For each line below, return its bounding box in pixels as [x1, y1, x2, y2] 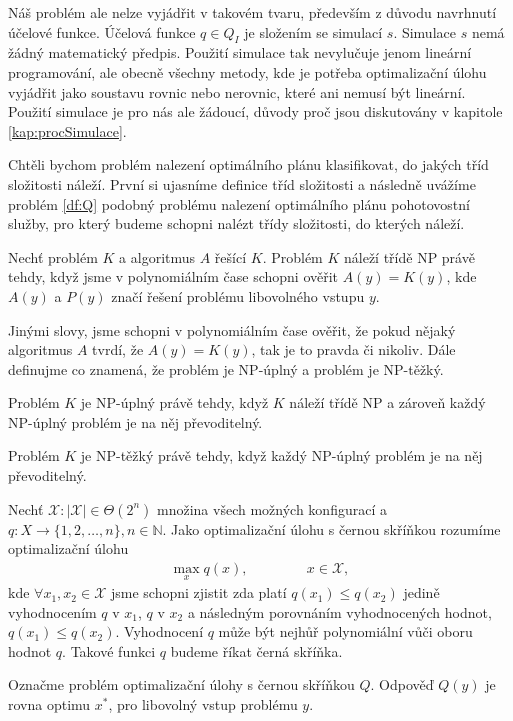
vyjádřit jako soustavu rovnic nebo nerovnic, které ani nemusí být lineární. [8, 81, 466, 102]
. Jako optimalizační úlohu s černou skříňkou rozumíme [162, 518, 501, 539]
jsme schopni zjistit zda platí [110, 582, 287, 603]
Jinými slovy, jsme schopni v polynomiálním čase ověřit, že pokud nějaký [8, 319, 456, 340]
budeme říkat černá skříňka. [170, 640, 343, 661]
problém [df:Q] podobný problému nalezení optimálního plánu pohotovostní [8, 193, 470, 214]
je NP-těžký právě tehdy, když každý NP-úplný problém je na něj [80, 445, 483, 466]
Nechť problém [8, 246, 98, 267]
